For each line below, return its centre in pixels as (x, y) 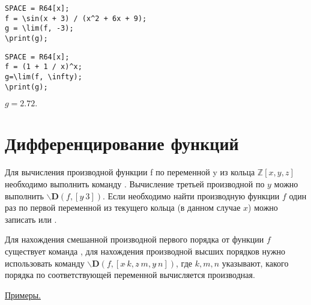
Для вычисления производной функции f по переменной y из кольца (130, 172)
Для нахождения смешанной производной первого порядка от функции (134, 239)
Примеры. (23, 294)
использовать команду (45, 263)
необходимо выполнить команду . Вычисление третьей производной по (135, 183)
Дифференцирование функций (122, 143)
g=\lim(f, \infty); (44, 77)
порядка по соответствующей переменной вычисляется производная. (130, 275)
